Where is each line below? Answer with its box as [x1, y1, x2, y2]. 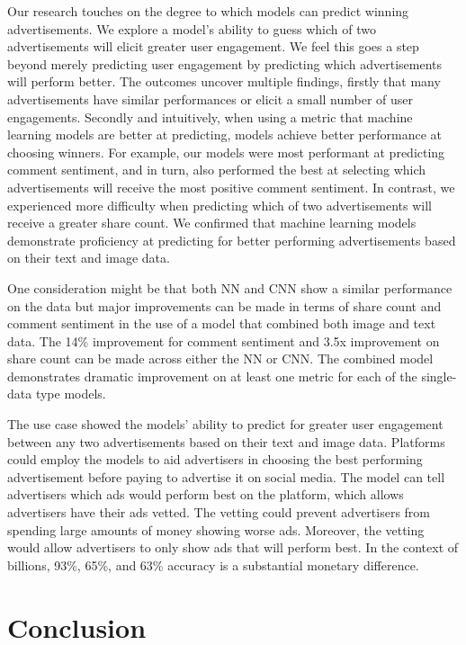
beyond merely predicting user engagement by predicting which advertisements [7, 54, 443, 73]
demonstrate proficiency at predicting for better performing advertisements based [7, 230, 456, 249]
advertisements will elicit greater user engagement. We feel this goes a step [7, 37, 419, 56]
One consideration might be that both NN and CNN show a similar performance [7, 278, 453, 297]
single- [421, 366, 457, 385]
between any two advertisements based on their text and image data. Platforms [7, 432, 445, 451]
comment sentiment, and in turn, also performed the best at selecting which [7, 160, 426, 179]
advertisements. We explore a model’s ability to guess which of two [7, 19, 376, 38]
